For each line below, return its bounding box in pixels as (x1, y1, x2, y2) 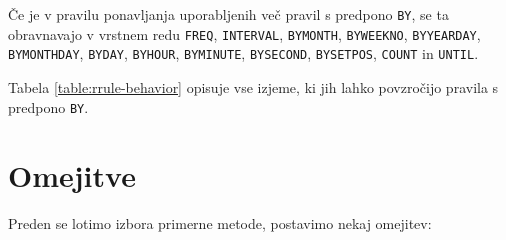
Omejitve (8, 155, 136, 196)
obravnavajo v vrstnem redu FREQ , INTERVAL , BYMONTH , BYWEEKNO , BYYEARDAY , (8, 23, 481, 44)
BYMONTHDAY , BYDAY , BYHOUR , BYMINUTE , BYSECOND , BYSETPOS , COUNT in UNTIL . (8, 43, 479, 64)
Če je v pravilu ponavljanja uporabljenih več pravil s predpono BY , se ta (8, 4, 449, 24)
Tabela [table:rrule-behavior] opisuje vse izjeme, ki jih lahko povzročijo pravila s (8, 76, 499, 97)
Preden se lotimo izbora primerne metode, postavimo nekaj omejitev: (8, 213, 432, 234)
